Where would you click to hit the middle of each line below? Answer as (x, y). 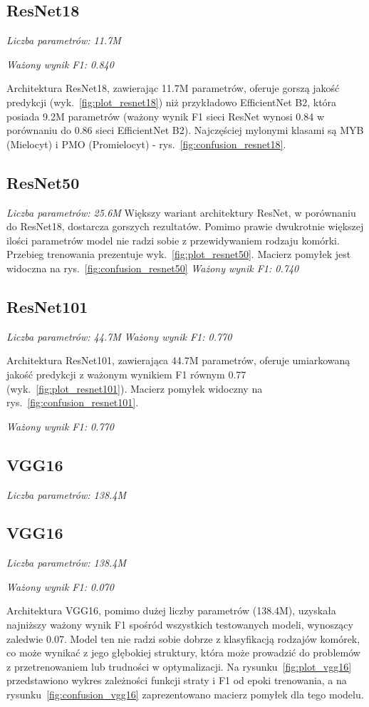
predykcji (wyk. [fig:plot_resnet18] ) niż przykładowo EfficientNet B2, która (172, 102)
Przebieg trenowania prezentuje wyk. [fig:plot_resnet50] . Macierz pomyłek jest (179, 254)
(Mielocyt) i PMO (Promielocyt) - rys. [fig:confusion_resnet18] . (146, 144)
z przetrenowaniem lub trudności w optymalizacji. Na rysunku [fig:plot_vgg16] (179, 666)
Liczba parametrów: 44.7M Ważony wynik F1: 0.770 (119, 336)
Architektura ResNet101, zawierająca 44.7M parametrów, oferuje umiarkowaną (178, 360)
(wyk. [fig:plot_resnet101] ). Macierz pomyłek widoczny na (135, 388)
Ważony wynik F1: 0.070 (60, 586)
